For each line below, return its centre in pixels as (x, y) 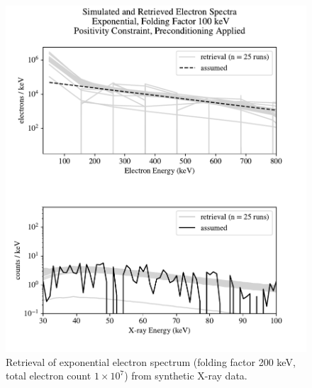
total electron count (49, 376)
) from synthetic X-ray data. (186, 376)
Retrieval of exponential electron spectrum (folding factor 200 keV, (151, 361)
